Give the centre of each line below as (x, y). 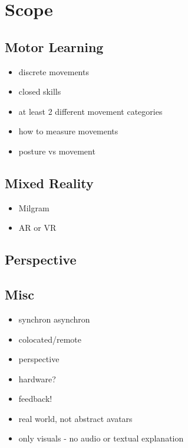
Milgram (34, 207)
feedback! (35, 399)
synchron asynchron (54, 319)
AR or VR (37, 228)
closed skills (40, 91)
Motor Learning (54, 46)
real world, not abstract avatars (75, 418)
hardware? (37, 378)
